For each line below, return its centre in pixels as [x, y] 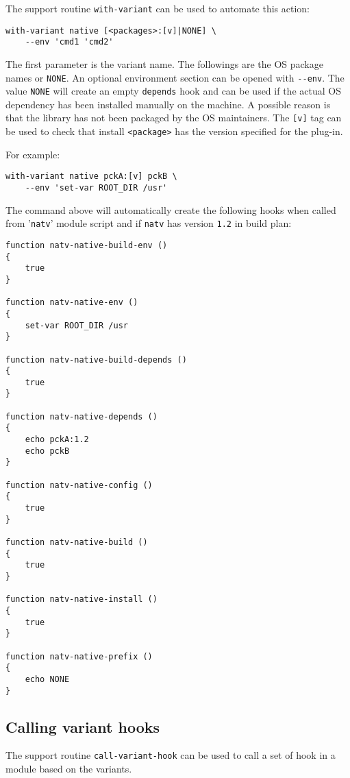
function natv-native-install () [82, 599]
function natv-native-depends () [82, 416]
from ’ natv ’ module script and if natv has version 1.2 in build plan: [149, 223]
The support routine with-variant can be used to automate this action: [158, 8]
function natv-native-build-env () [87, 245]
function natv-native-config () [79, 485]
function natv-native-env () [72, 303]
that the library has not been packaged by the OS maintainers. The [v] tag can [174, 118]
